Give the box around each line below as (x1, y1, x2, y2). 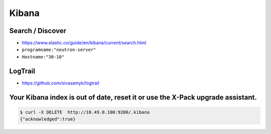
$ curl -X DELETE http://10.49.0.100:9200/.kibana (20, 109, 150, 115)
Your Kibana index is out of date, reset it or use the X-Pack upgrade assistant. (9, 93, 257, 101)
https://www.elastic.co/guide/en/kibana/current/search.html (22, 40, 147, 46)
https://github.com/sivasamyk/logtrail (22, 80, 100, 86)
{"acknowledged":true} (20, 116, 76, 122)
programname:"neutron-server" (22, 47, 96, 52)
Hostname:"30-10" (22, 54, 65, 59)
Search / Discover (9, 26, 66, 35)
